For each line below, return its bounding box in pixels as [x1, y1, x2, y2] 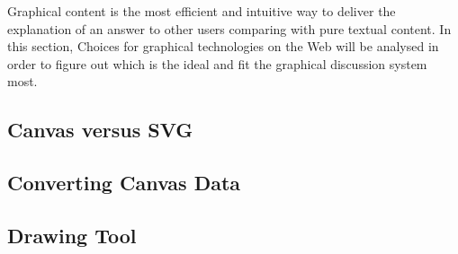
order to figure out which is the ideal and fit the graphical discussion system [7, 54, 427, 73]
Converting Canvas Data [7, 169, 241, 197]
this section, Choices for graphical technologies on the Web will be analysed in [7, 37, 439, 56]
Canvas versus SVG [7, 116, 193, 144]
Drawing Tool [7, 221, 137, 249]
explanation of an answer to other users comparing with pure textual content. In [7, 19, 452, 38]
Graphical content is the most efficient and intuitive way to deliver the [7, 2, 396, 20]
